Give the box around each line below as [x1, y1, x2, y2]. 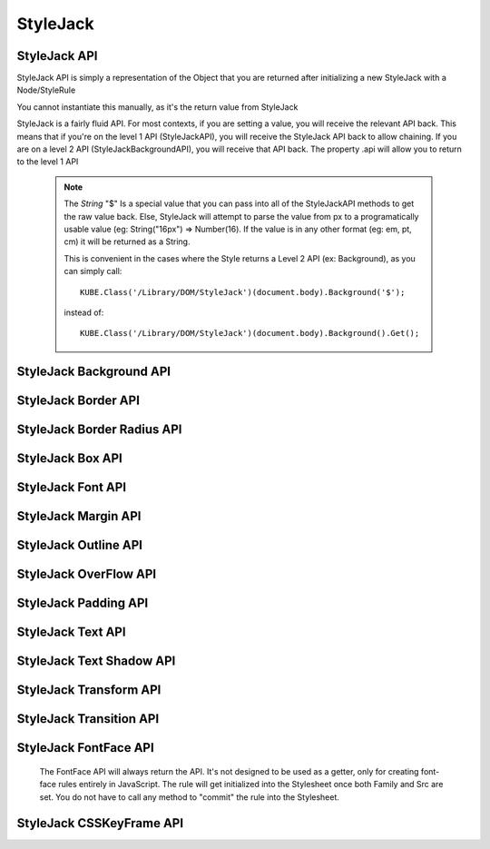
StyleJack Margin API [16, 508, 142, 524]
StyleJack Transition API [16, 711, 160, 726]
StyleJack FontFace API [16, 740, 154, 755]
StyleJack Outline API [16, 538, 142, 553]
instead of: [64, 307, 104, 318]
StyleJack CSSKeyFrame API [16, 815, 184, 831]
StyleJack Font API [16, 479, 127, 495]
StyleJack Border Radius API [16, 422, 182, 438]
